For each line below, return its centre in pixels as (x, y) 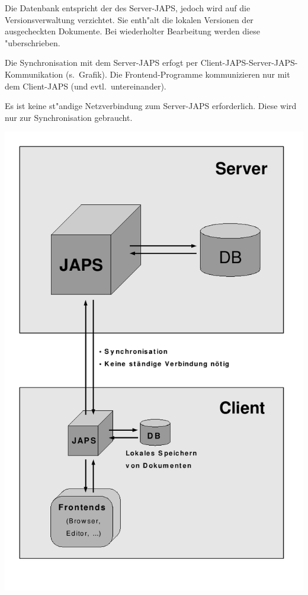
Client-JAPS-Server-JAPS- (249, 63)
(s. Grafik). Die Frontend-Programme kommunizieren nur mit (178, 74)
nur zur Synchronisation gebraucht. (69, 117)
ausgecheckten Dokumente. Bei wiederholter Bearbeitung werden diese (132, 31)
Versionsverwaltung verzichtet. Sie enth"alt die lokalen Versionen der (129, 19)
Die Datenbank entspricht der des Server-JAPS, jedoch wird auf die (128, 8)
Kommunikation (34, 74)
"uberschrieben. (33, 42)
